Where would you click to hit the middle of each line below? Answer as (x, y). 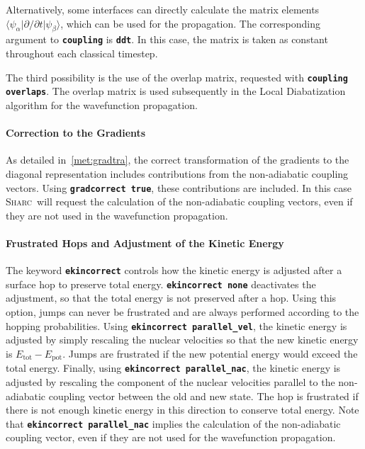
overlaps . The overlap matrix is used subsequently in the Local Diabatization (176, 91)
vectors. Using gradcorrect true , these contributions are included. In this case (179, 187)
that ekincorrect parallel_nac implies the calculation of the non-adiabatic (173, 423)
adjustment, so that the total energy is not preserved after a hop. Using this (171, 298)
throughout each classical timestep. (82, 53)
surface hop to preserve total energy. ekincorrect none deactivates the (161, 284)
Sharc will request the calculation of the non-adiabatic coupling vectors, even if (179, 201)
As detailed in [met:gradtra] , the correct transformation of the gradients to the (178, 160)
